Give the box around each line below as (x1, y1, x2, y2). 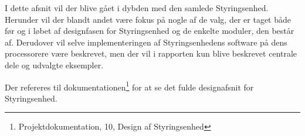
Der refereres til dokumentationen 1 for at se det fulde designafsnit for (5, 79, 254, 93)
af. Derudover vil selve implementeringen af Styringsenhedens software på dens (5, 36, 287, 48)
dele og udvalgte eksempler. (5, 58, 104, 71)
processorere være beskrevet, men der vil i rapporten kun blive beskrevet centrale (5, 47, 297, 60)
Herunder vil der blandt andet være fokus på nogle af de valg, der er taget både (5, 13, 291, 25)
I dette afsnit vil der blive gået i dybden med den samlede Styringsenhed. (5, 2, 269, 13)
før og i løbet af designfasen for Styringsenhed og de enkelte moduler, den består (5, 25, 294, 37)
